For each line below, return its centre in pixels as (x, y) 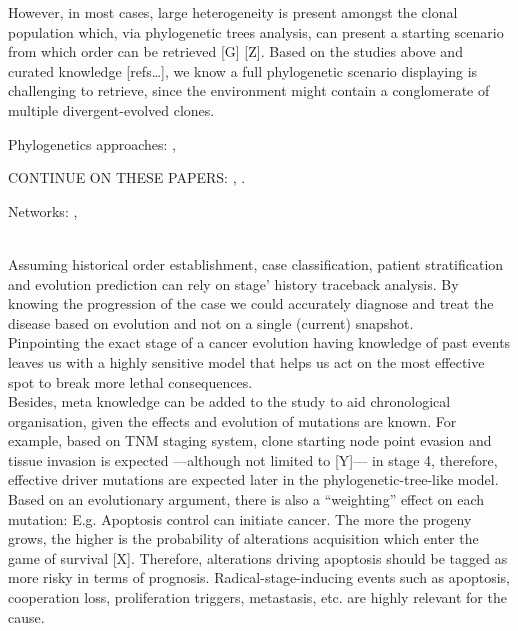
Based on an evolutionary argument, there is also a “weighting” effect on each (246, 499)
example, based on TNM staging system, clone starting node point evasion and (250, 440)
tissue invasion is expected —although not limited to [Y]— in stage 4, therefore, (253, 459)
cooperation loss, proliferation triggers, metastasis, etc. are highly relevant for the (257, 597)
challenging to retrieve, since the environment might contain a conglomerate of (249, 90)
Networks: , (43, 210)
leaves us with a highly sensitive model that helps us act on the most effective (246, 361)
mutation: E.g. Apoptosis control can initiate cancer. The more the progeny (240, 518)
